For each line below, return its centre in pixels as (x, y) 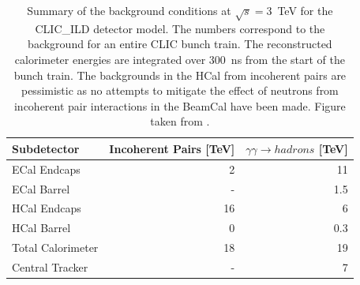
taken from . (180, 121)
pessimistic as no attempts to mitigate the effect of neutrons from (180, 90)
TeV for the (305, 10)
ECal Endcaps (46, 169)
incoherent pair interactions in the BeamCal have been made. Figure (180, 105)
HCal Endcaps (47, 208)
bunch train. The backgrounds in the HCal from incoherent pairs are (180, 75)
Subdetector (46, 148)
